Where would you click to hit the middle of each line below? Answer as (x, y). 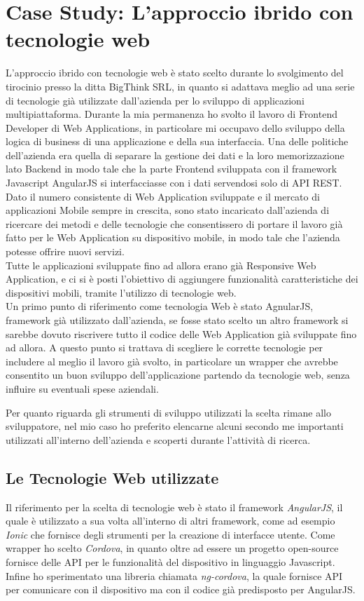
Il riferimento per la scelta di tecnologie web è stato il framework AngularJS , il (174, 507)
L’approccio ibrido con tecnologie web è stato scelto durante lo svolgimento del (175, 73)
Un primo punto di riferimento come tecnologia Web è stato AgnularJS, (160, 306)
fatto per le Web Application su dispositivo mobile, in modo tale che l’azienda (173, 237)
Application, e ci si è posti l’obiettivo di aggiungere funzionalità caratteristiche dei (182, 279)
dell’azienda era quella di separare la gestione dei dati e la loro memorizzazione (175, 155)
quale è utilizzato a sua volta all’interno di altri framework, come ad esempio (170, 521)
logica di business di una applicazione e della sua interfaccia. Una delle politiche (177, 141)
